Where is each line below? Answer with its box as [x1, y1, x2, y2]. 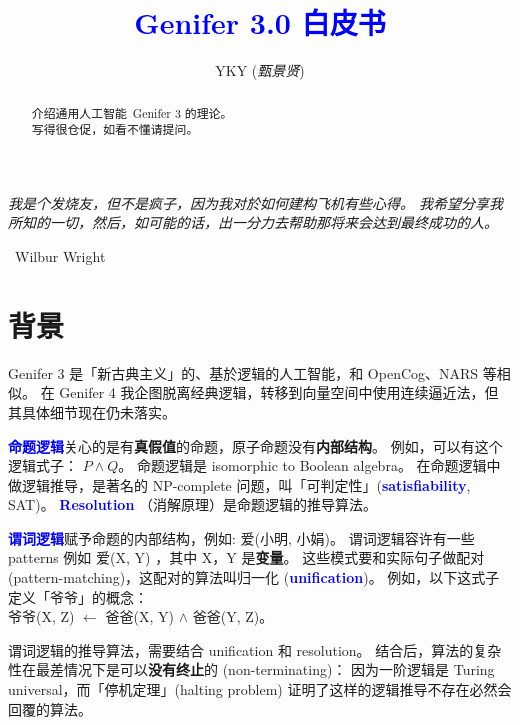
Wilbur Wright [14, 246, 106, 267]
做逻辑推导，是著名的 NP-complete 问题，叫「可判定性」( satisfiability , [8, 474, 471, 495]
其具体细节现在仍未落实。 [8, 401, 176, 422]
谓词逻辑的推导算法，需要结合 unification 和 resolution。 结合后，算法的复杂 [8, 639, 502, 660]
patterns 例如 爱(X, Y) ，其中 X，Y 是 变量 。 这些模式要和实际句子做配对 [8, 547, 485, 568]
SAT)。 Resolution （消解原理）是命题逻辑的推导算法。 [8, 494, 378, 515]
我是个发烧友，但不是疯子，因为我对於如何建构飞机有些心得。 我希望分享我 [8, 192, 504, 213]
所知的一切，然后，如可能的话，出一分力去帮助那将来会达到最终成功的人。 [8, 212, 498, 233]
